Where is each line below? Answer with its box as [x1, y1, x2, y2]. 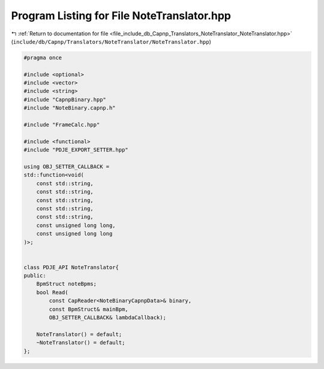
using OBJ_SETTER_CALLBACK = [23, 164, 110, 170]
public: [23, 273, 46, 279]
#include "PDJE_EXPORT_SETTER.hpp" [23, 147, 128, 153]
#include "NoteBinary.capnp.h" [23, 105, 116, 111]
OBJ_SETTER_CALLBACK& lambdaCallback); [49, 314, 166, 321]
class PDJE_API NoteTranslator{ [23, 264, 119, 271]
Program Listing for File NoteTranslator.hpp [11, 9, 231, 22]
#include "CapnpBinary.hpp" [23, 96, 106, 103]
